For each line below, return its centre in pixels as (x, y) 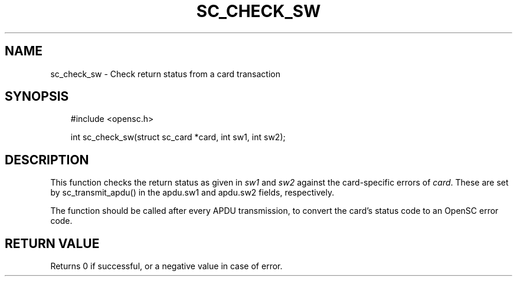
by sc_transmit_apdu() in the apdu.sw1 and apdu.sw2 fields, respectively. (192, 193)
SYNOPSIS (37, 97)
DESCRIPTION (47, 160)
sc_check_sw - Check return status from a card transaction (165, 74)
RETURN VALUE (52, 243)
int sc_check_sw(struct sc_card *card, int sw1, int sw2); (178, 137)
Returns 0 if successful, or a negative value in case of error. (166, 266)
